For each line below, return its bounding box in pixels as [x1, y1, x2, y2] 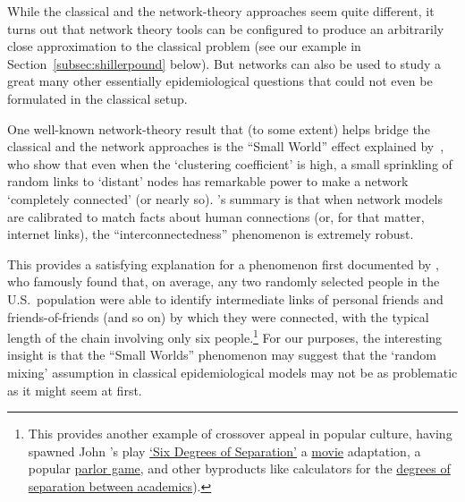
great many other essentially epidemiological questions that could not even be [7, 72, 433, 90]
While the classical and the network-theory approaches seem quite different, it [7, 2, 435, 20]
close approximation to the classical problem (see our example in [7, 37, 361, 55]
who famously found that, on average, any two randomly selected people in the [7, 272, 440, 291]
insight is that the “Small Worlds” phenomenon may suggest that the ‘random [7, 345, 436, 364]
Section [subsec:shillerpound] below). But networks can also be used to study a [7, 54, 441, 72]
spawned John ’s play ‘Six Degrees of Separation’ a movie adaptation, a [28, 441, 421, 460]
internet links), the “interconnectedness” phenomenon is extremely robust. [7, 225, 414, 243]
